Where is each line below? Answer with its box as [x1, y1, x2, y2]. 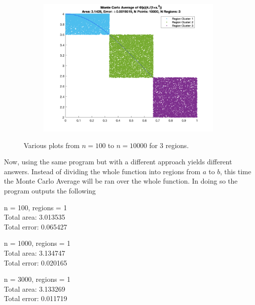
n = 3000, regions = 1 [4, 274, 71, 284]
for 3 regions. [149, 140, 189, 150]
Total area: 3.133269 [4, 283, 66, 294]
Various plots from [24, 140, 80, 150]
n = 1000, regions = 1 [4, 238, 71, 248]
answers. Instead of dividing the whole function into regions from [4, 166, 201, 176]
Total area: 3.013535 [4, 212, 66, 222]
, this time [220, 166, 252, 176]
